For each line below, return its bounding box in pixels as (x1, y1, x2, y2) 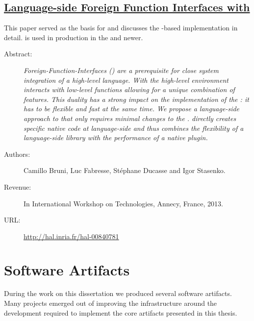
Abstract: (4, 49, 32, 59)
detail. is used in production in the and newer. (4, 32, 143, 42)
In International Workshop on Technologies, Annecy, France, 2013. (24, 198, 223, 208)
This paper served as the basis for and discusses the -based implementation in (4, 23, 238, 33)
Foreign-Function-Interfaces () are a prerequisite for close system (24, 65, 219, 75)
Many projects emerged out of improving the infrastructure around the (4, 298, 217, 308)
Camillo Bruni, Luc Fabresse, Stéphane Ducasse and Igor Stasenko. (24, 165, 226, 175)
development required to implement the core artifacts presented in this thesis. (4, 307, 237, 318)
